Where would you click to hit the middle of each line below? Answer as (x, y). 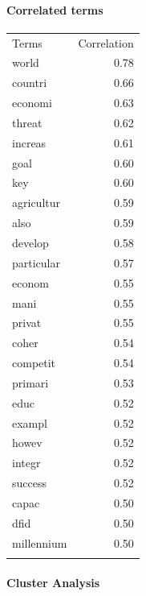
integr (26, 463)
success (29, 483)
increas (29, 142)
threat (27, 122)
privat (27, 323)
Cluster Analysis (53, 582)
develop (30, 242)
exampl (30, 422)
